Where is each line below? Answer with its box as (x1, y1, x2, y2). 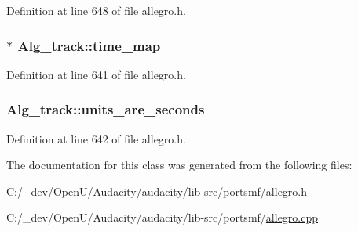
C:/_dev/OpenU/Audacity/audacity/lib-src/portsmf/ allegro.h (6, 182, 308, 199)
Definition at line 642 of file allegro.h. (6, 130, 186, 146)
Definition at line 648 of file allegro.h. (6, 2, 186, 18)
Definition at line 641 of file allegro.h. (6, 66, 186, 82)
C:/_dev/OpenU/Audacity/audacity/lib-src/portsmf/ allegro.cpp (6, 209, 319, 226)
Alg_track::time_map (17, 35, 161, 55)
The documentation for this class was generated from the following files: (6, 157, 353, 173)
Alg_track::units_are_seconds (6, 99, 205, 119)
